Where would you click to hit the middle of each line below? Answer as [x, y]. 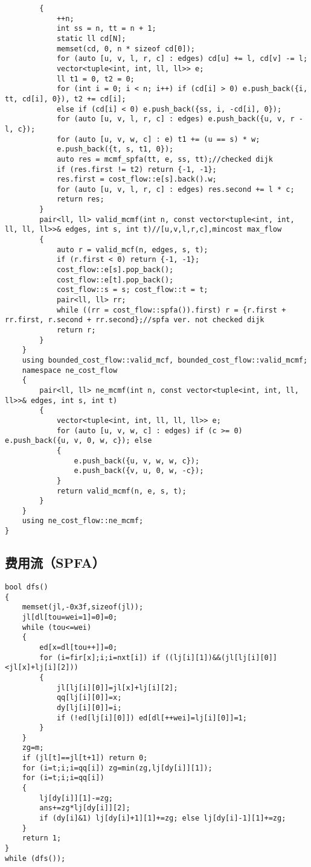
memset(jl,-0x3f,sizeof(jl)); [83, 607]
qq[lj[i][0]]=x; [89, 698]
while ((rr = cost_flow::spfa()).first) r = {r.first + [171, 310]
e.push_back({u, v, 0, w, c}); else [79, 441]
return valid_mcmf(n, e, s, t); [121, 491]
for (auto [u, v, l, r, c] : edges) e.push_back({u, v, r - [180, 119]
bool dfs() [27, 587]
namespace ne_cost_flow [70, 370]
